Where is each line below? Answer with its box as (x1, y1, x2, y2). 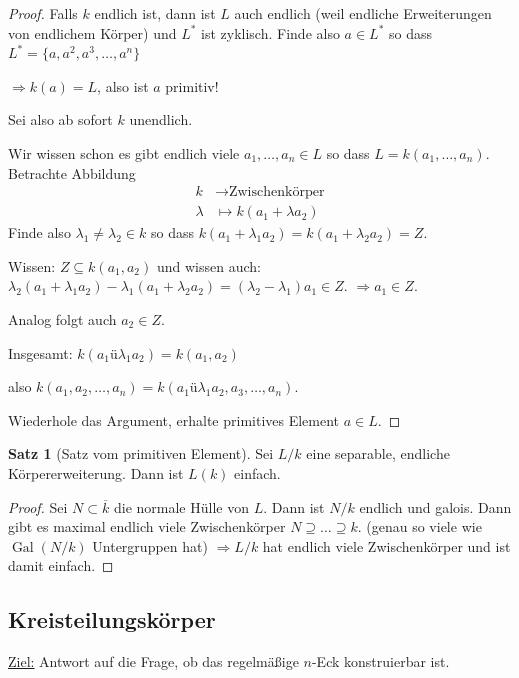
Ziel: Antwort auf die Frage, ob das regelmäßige (8, 651, 299, 672)
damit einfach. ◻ (8, 555, 114, 576)
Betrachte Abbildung (8, 162, 136, 183)
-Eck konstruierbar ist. (311, 651, 450, 672)
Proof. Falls (8, 3, 78, 23)
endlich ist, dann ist (94, 3, 216, 23)
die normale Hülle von (113, 496, 249, 517)
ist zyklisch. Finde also (201, 22, 340, 43)
